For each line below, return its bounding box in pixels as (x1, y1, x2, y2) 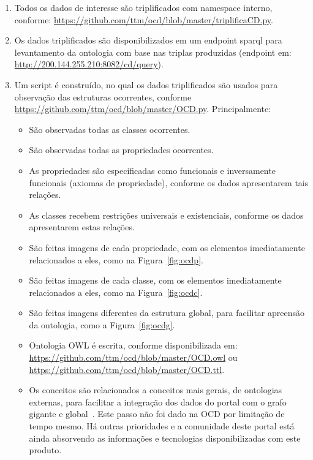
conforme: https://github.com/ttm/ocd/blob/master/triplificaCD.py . (14, 13, 273, 26)
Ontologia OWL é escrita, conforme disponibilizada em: (29, 339, 238, 352)
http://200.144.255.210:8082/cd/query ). (14, 58, 164, 70)
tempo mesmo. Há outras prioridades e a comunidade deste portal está (29, 420, 295, 432)
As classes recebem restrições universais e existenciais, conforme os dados (29, 208, 304, 221)
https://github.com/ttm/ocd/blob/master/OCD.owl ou (29, 351, 238, 364)
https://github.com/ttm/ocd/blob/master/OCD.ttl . (29, 363, 225, 375)
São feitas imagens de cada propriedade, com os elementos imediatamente (29, 241, 305, 254)
